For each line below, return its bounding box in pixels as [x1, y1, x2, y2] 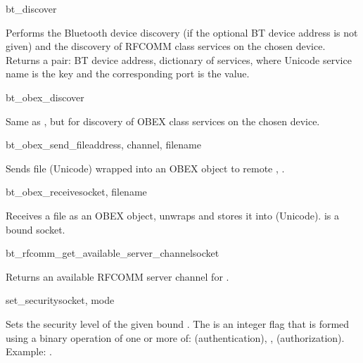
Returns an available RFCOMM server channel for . [6, 269, 229, 284]
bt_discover [6, 1, 57, 15]
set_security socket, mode [6, 293, 115, 307]
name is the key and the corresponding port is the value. [6, 66, 250, 81]
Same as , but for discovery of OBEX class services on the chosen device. [6, 113, 320, 128]
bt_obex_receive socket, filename [6, 184, 147, 199]
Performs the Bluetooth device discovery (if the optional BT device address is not [6, 25, 358, 39]
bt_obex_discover [6, 89, 84, 104]
